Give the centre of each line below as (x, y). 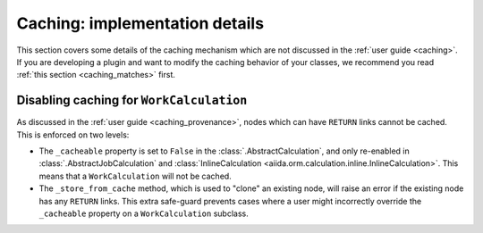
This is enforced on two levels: (73, 135)
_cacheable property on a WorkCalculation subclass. (144, 213)
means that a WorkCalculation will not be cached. (135, 176)
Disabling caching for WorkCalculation (132, 100)
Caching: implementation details (140, 23)
